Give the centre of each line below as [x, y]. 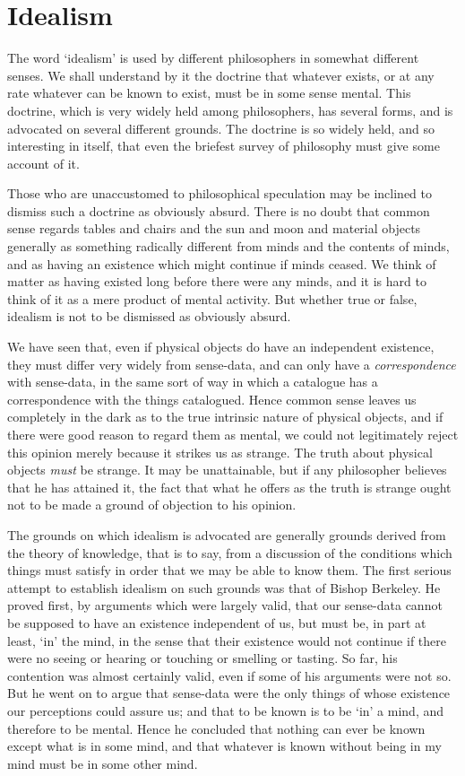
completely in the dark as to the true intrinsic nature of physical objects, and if [225, 417]
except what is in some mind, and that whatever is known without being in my [224, 746]
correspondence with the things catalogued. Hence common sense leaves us [212, 399]
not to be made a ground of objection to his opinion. [152, 505]
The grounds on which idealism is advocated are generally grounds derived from [227, 534]
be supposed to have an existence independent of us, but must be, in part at [217, 622]
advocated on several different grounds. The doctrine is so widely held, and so [221, 128]
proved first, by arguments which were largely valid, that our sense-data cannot [225, 605]
